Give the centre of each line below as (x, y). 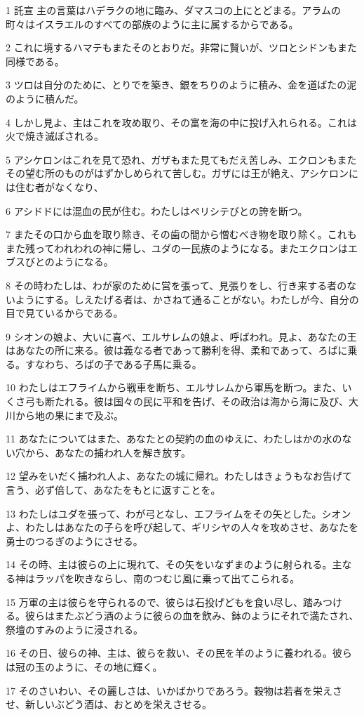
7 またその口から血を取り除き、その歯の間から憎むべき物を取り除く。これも (181, 234)
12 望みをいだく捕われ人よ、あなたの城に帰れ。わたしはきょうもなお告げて (179, 476)
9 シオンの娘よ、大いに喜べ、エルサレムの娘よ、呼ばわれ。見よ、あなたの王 (181, 336)
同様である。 (35, 61)
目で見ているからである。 (65, 313)
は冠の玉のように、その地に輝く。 (84, 666)
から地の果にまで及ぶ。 (69, 415)
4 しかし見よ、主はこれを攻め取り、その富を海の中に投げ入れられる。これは (182, 122)
